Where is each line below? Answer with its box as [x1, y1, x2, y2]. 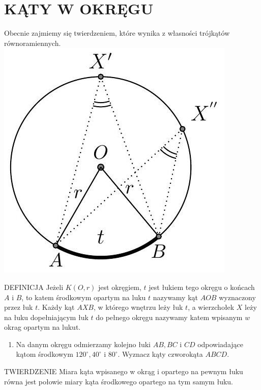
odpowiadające [197, 338, 244, 349]
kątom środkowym [16, 349, 73, 359]
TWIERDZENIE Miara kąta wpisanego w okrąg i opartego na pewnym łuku [4, 366, 243, 377]
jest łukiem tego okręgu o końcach [149, 281, 255, 292]
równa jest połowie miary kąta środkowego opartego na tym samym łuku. [4, 376, 233, 386]
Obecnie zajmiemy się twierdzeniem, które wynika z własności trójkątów [4, 28, 230, 38]
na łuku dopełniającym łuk [4, 311, 89, 322]
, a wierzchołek [188, 302, 235, 312]
